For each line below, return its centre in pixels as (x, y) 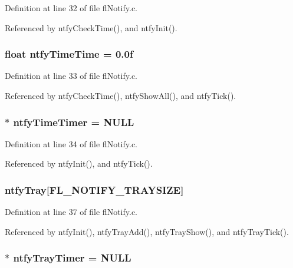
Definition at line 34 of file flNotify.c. (71, 143)
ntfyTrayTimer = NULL (72, 258)
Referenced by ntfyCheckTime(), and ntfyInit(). (91, 27)
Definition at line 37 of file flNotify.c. (71, 212)
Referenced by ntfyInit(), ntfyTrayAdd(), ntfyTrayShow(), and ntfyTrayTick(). (147, 231)
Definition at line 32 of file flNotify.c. (71, 8)
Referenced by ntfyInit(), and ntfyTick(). (79, 163)
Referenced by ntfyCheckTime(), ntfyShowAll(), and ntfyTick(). (121, 95)
